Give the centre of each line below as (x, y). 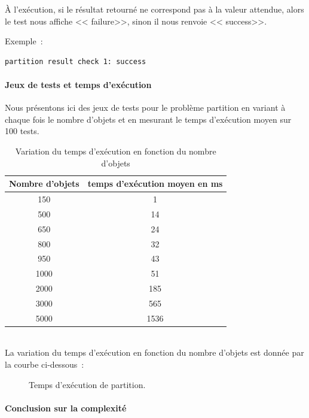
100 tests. (22, 131)
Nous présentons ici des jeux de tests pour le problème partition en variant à (145, 107)
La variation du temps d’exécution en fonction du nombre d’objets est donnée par (154, 352)
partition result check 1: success (76, 61)
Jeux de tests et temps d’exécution (78, 84)
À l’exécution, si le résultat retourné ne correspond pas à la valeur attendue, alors (154, 9)
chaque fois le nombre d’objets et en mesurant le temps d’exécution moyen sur (148, 119)
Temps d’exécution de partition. (87, 384)
